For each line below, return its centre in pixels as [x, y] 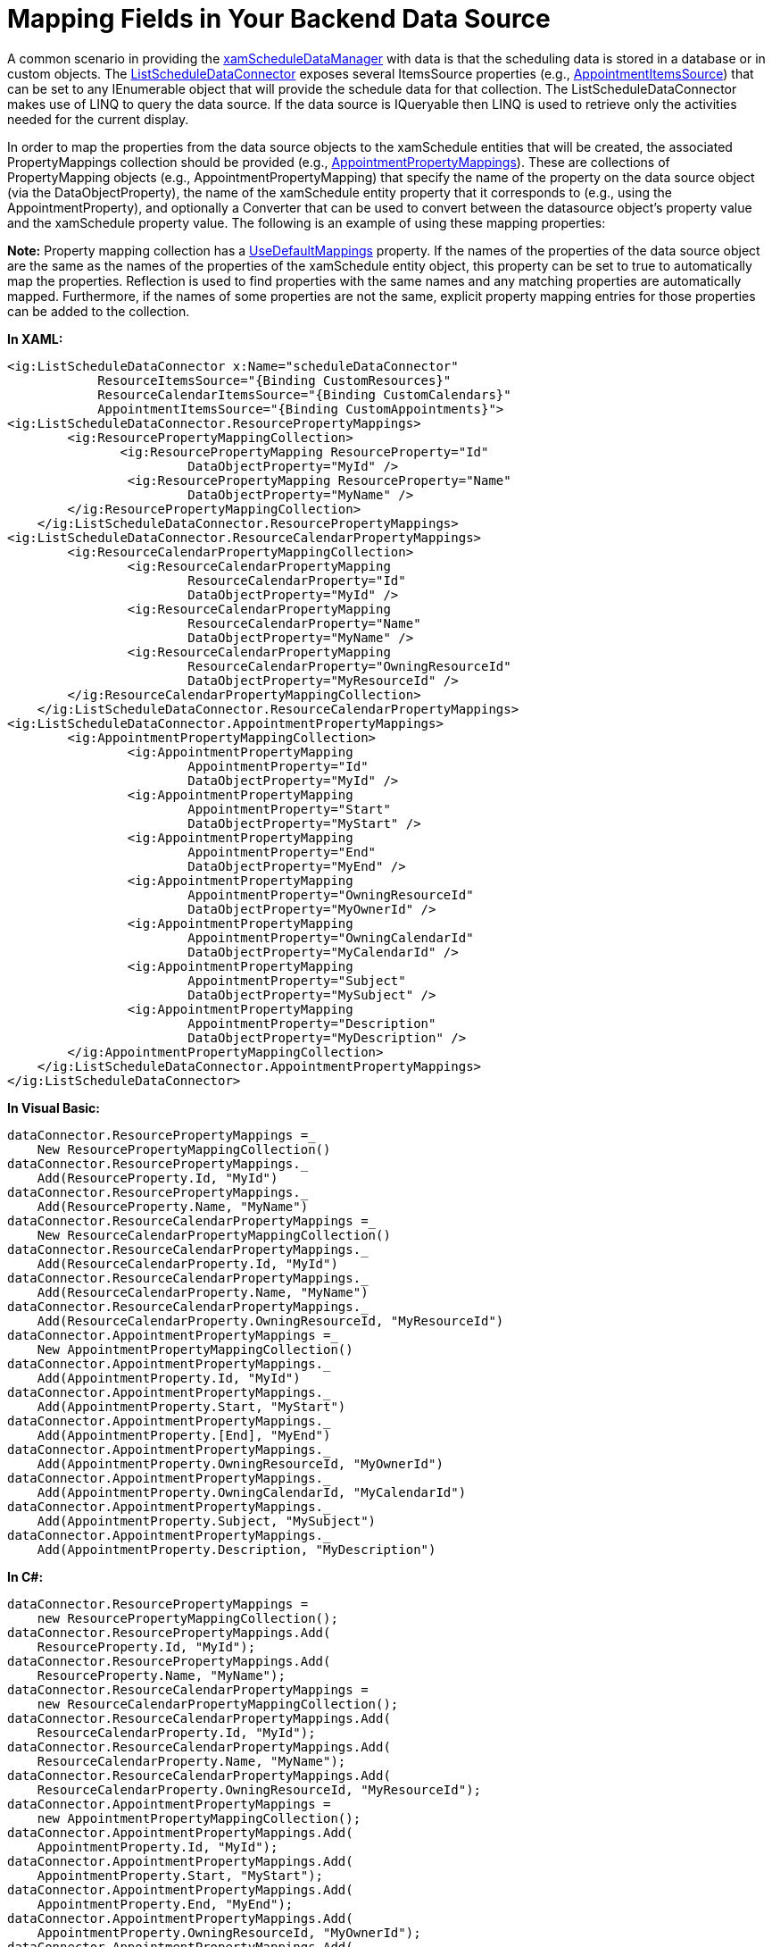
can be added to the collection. [99, 311]
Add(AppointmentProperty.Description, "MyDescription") [237, 1549]
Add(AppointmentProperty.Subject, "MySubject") [207, 1521]
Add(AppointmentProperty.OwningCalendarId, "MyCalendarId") [252, 1492]
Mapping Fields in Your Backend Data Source [279, 19]
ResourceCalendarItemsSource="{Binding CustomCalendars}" [304, 394]
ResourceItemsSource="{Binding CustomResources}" [274, 380]
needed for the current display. [98, 119]
